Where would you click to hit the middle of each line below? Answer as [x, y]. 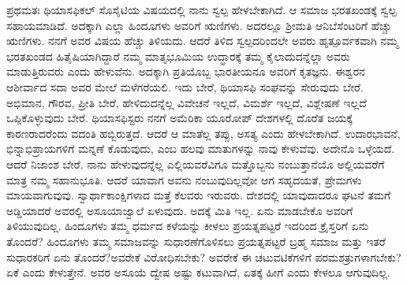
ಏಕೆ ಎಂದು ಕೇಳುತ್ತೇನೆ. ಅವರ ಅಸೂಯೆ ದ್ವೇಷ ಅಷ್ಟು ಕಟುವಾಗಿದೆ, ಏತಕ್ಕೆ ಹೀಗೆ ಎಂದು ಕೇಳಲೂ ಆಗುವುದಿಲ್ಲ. [198, 272]
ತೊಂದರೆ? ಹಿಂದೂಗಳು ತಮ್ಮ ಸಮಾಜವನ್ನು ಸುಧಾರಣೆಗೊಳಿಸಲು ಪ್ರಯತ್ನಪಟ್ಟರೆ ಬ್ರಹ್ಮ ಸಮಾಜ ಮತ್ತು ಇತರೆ [196, 241]
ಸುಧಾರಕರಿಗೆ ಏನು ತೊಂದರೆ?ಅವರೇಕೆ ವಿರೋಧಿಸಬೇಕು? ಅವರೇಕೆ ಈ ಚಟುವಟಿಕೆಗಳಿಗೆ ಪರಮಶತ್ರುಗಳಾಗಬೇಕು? [204, 256]
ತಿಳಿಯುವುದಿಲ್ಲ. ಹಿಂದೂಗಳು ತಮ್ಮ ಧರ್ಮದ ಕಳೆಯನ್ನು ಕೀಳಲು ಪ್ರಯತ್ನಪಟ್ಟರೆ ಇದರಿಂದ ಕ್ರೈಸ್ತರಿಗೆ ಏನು [187, 226]
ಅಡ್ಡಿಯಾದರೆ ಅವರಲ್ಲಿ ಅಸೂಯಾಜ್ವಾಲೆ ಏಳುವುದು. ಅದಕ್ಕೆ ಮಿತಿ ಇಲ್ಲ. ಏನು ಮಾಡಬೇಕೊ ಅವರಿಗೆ [180, 210]
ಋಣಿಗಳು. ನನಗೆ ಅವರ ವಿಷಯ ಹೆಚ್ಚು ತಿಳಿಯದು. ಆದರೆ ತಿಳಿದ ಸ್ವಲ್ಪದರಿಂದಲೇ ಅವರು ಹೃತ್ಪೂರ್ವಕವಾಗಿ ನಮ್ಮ [203, 41]
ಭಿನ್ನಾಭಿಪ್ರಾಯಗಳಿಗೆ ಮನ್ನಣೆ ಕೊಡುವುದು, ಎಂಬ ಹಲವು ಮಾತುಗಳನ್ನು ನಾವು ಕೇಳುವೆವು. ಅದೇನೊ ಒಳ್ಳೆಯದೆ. [201, 149]
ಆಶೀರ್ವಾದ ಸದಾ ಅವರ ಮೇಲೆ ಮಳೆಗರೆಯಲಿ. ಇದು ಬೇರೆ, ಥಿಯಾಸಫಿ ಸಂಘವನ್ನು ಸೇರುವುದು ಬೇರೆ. [185, 86]
